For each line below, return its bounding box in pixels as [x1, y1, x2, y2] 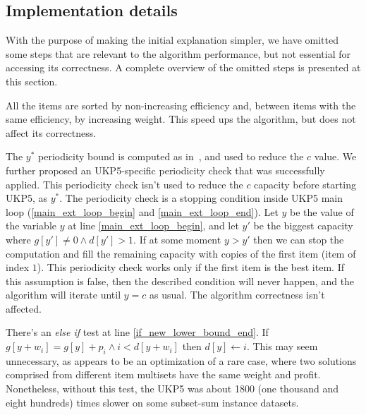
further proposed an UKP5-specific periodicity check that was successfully [6, 162, 325, 177]
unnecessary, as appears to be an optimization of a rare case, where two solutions [6, 353, 357, 368]
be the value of [290, 204, 354, 219]
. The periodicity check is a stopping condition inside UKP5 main [59, 191, 343, 205]
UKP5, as [6, 191, 47, 205]
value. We [314, 149, 357, 164]
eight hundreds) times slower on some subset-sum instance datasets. [6, 395, 299, 409]
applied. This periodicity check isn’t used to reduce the [6, 176, 243, 191]
